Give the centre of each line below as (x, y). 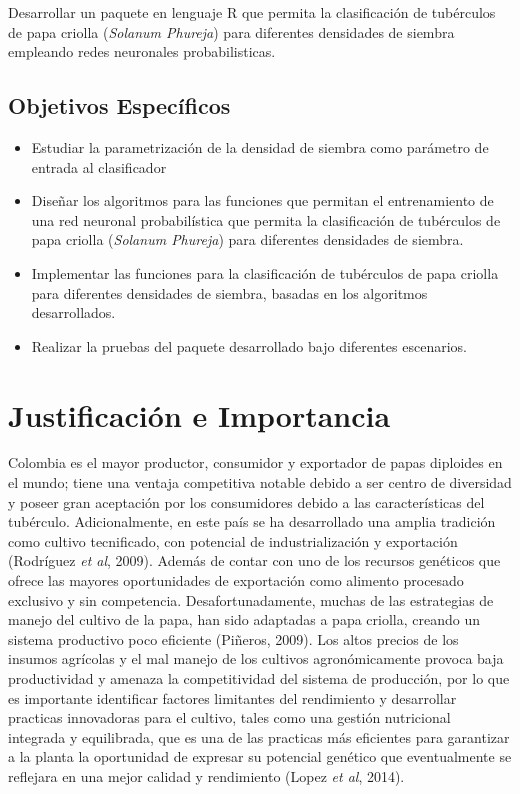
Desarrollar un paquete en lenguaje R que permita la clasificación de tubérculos (252, 12)
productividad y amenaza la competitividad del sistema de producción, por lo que (259, 677)
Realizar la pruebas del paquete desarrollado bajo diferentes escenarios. (249, 345)
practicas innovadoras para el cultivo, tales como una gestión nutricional (229, 717)
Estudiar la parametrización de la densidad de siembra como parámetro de (260, 146)
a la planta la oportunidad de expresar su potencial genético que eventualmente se (260, 756)
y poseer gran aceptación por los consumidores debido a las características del (246, 501)
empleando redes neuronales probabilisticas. (142, 51)
